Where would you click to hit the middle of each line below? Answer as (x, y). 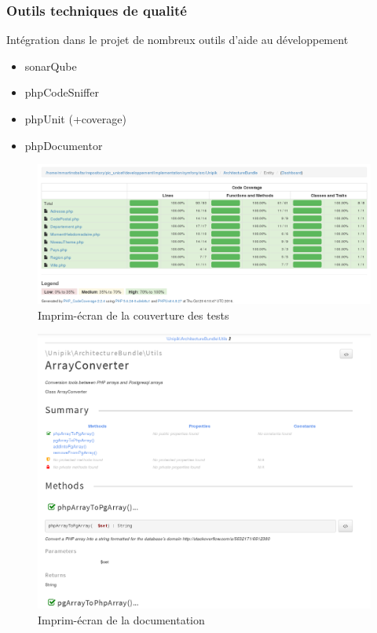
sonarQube (51, 66)
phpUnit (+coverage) (75, 119)
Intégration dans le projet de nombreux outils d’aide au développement (178, 40)
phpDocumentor (64, 145)
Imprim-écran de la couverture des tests (134, 315)
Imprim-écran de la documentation (121, 619)
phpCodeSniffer (62, 92)
